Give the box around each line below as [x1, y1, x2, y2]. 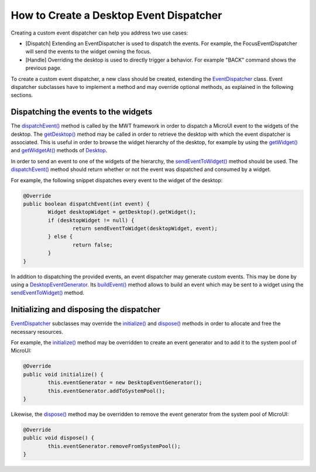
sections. [11, 91, 33, 99]
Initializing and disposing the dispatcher [11, 305, 161, 314]
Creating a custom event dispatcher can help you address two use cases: [11, 29, 188, 36]
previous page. [25, 64, 62, 71]
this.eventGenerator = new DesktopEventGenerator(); [47, 379, 202, 386]
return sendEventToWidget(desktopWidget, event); [72, 225, 218, 232]
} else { [47, 233, 73, 240]
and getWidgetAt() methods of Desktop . [11, 147, 108, 154]
